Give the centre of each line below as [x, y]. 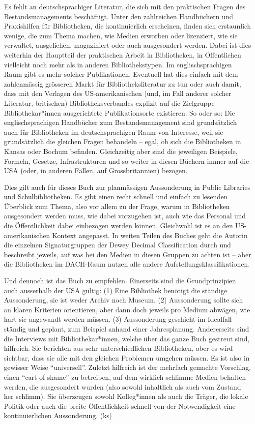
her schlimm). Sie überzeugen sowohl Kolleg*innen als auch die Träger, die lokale [126, 396]
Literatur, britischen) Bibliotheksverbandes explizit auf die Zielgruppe [109, 103]
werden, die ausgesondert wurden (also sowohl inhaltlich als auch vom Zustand [123, 386]
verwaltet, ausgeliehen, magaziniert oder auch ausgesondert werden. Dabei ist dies [127, 45]
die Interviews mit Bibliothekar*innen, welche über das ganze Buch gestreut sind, [127, 338]
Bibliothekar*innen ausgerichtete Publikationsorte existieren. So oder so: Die [120, 112]
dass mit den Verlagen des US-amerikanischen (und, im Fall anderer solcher [118, 93]
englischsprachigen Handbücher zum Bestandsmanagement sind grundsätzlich [121, 122]
